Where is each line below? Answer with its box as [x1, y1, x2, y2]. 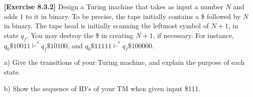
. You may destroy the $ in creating [26, 30, 134, 40]
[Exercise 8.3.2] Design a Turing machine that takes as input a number [4, 1, 223, 11]
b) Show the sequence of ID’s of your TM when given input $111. [4, 83, 201, 93]
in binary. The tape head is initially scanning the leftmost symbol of [4, 20, 209, 31]
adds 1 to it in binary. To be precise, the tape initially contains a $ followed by [4, 11, 241, 21]
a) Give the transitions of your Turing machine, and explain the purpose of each [4, 57, 245, 67]
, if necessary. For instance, [153, 30, 234, 40]
